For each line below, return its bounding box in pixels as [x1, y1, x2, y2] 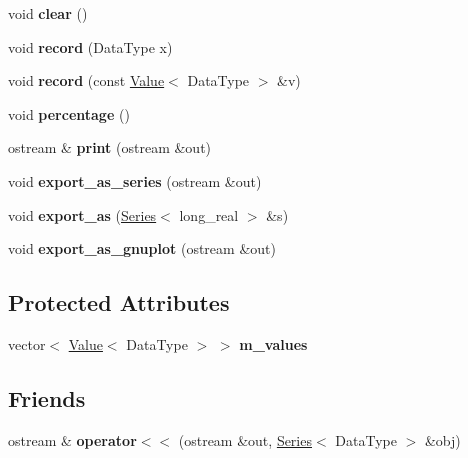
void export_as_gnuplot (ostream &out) [8, 238, 276, 259]
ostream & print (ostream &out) [8, 137, 212, 158]
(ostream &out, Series [178, 429, 312, 450]
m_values [239, 333, 308, 354]
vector [8, 333, 46, 354]
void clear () [8, 3, 88, 23]
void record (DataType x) [8, 36, 173, 57]
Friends [8, 382, 86, 413]
